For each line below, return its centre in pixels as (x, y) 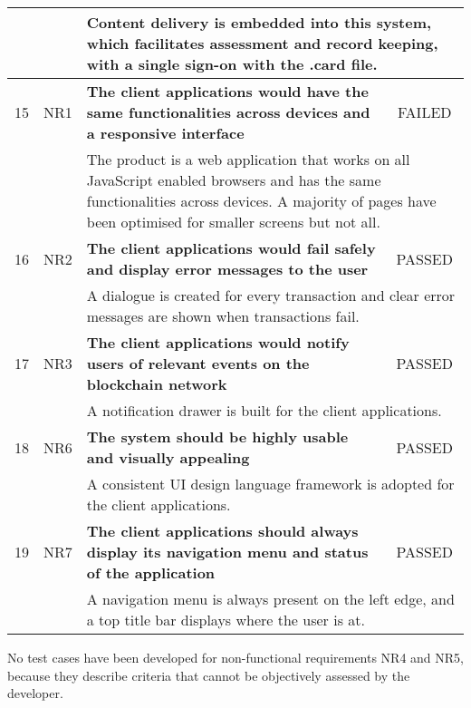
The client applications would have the (227, 91)
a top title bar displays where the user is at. (226, 620)
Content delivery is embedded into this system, (259, 22)
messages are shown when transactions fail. (223, 316)
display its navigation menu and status (227, 552)
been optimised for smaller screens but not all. (233, 222)
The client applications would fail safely (231, 248)
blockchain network (157, 384)
